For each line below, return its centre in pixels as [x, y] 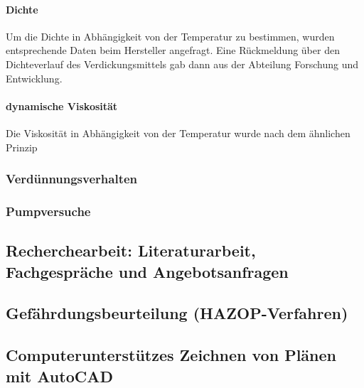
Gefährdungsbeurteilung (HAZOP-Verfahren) [177, 313]
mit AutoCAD [59, 376]
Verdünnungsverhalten [72, 179]
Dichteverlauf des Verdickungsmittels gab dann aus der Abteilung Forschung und [182, 64]
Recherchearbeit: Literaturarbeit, [131, 250]
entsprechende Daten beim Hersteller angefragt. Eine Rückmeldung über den [173, 50]
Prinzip [22, 147]
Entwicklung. [34, 78]
